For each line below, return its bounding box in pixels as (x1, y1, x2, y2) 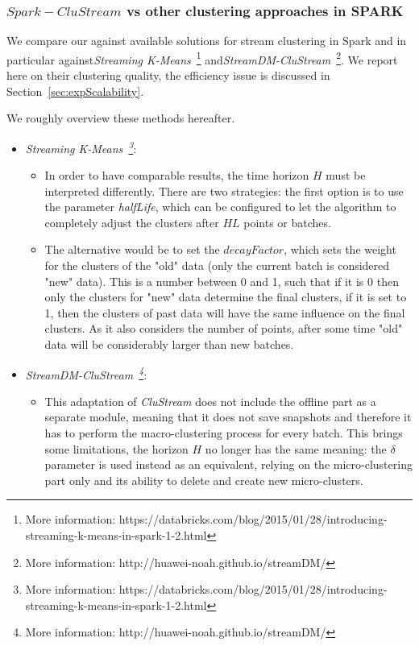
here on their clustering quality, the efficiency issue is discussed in (6, 67, 330, 84)
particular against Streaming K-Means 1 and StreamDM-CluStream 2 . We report (6, 48, 398, 68)
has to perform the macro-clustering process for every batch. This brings (44, 424, 403, 441)
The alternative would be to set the (44, 241, 220, 258)
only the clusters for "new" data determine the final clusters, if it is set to (44, 288, 407, 305)
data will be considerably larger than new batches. (44, 336, 294, 353)
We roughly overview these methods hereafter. (6, 110, 235, 126)
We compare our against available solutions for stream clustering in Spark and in (6, 32, 407, 49)
